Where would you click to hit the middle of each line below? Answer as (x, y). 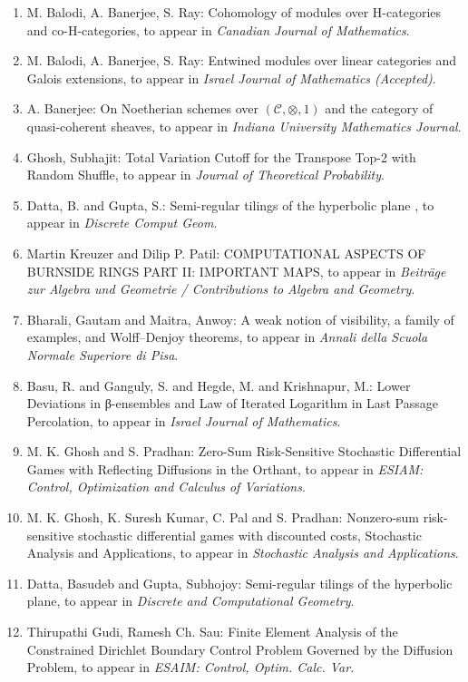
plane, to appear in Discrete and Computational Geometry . (190, 601)
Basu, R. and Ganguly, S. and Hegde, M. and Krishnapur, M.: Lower (219, 385)
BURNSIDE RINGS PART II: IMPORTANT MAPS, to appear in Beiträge (236, 271)
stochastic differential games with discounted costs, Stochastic (249, 535)
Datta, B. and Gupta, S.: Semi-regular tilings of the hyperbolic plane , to (230, 205)
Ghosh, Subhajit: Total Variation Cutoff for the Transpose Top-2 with (221, 156)
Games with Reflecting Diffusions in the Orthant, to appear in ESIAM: (225, 468)
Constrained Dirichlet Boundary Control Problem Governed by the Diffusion (240, 649)
